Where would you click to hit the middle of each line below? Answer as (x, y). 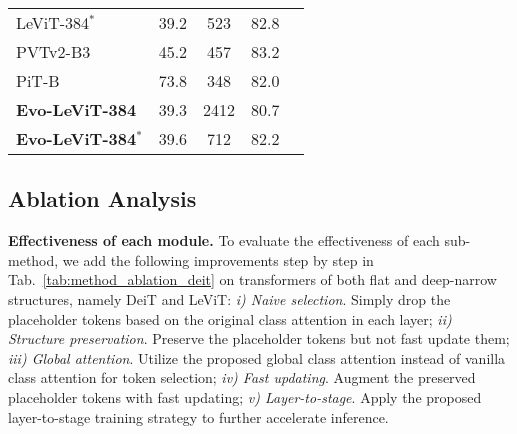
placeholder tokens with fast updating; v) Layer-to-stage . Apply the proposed (245, 396)
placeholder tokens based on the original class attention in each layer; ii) (230, 318)
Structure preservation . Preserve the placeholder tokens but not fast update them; (259, 338)
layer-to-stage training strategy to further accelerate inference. (198, 416)
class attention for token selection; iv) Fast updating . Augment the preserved (242, 377)
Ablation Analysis (102, 198)
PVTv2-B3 (53, 51)
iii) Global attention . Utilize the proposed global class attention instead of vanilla (257, 357)
